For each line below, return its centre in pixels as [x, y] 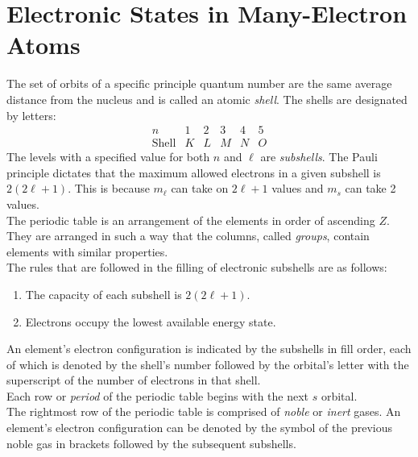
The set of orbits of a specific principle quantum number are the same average [199, 83]
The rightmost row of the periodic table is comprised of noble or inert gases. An [204, 411]
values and [298, 188]
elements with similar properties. [87, 251]
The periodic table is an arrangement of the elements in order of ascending [191, 220]
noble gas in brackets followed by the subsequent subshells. [151, 443]
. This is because [109, 188]
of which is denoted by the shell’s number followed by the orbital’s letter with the [208, 364]
